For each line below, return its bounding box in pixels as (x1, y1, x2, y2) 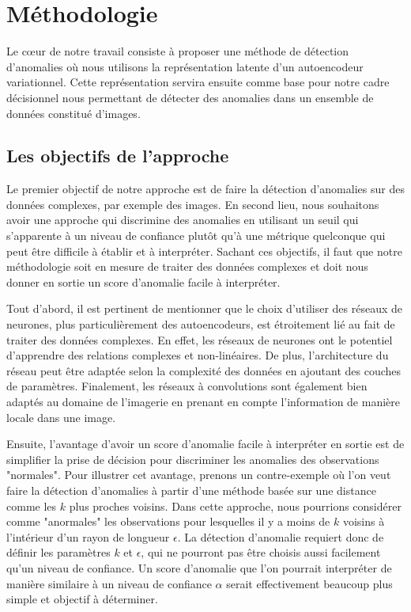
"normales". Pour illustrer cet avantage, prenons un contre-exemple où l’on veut (6, 466, 391, 483)
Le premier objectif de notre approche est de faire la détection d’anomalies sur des (6, 181, 405, 197)
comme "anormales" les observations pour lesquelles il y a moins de (6, 513, 330, 530)
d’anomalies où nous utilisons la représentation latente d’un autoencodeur (6, 58, 364, 74)
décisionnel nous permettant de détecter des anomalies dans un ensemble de (6, 89, 374, 105)
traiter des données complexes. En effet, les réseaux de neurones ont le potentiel (6, 331, 393, 348)
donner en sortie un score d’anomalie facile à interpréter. (6, 273, 281, 290)
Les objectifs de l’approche (6, 143, 229, 168)
